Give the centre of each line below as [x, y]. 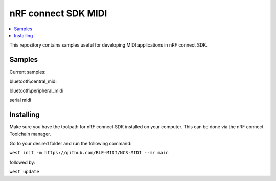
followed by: [22, 162]
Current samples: [28, 72]
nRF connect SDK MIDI [58, 13]
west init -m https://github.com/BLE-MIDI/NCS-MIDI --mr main [89, 153]
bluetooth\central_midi [33, 81]
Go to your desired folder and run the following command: [71, 144]
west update [24, 172]
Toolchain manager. [30, 134]
